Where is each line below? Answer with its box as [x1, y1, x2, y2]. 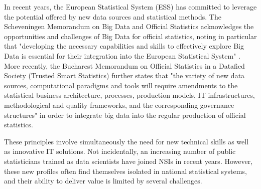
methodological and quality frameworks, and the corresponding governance [4, 99, 234, 110]
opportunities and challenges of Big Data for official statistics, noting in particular [4, 31, 257, 41]
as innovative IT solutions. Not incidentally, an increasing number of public [4, 146, 236, 156]
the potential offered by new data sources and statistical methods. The [4, 11, 221, 22]
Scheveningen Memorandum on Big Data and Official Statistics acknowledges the [4, 21, 254, 32]
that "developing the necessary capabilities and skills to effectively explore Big [4, 41, 244, 51]
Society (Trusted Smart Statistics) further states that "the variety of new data [4, 70, 245, 81]
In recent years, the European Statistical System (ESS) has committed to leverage [4, 2, 257, 12]
